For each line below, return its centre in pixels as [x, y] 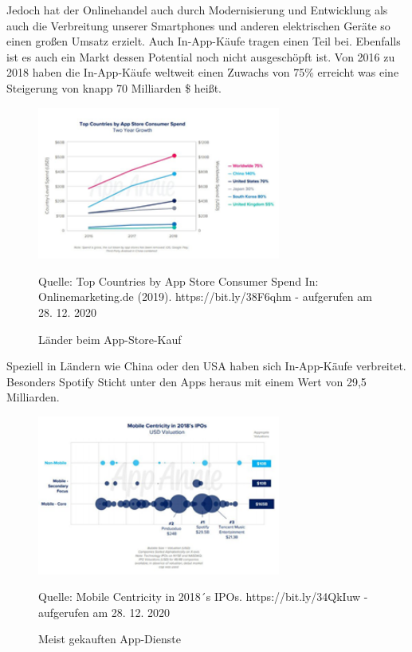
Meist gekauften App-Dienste [110, 639]
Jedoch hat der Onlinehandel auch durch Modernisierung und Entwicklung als [197, 10]
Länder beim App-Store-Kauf [110, 339]
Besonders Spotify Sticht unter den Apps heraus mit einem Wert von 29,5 [186, 381]
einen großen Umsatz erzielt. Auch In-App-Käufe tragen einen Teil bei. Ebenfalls [204, 41]
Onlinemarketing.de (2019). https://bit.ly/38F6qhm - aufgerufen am [205, 296]
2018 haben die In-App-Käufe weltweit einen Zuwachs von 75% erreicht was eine [203, 72]
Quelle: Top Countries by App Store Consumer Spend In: [179, 281]
